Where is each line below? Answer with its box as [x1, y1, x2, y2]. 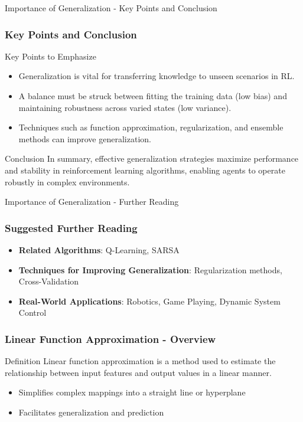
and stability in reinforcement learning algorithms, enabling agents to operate [5, 163, 285, 176]
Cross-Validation [18, 275, 79, 287]
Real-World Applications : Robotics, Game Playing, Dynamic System [18, 295, 281, 307]
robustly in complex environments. [5, 175, 130, 188]
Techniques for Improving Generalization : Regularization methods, [18, 263, 282, 276]
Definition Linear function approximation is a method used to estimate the [5, 355, 276, 367]
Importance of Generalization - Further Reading [5, 195, 179, 208]
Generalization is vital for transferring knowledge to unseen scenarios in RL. [18, 70, 295, 82]
